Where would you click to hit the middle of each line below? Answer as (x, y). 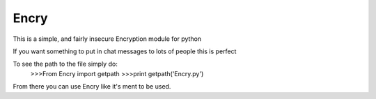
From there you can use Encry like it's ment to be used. (92, 87)
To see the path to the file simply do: (65, 64)
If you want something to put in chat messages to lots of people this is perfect (125, 51)
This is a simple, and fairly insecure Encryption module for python (107, 39)
